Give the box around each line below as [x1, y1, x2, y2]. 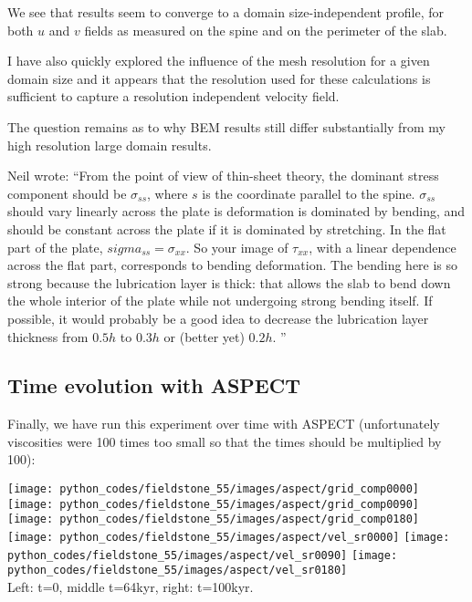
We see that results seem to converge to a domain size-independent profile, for [7, 3, 445, 21]
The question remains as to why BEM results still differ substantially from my [7, 117, 446, 136]
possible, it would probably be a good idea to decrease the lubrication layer [7, 308, 429, 327]
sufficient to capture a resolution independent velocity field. [7, 87, 340, 106]
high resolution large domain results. [7, 135, 212, 154]
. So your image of [185, 237, 288, 256]
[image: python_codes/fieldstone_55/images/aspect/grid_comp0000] [7, 483, 420, 496]
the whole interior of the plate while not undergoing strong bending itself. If [7, 291, 433, 310]
